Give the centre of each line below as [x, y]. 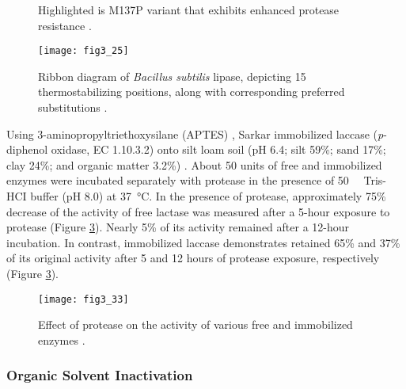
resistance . [65, 25]
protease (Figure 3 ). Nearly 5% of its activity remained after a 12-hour [178, 227]
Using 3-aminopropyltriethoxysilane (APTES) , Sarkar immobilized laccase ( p [195, 133]
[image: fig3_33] [83, 299]
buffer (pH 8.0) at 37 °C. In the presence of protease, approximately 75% [208, 196]
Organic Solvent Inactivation [100, 375]
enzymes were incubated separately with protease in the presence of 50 [178, 180]
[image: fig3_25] [83, 51]
